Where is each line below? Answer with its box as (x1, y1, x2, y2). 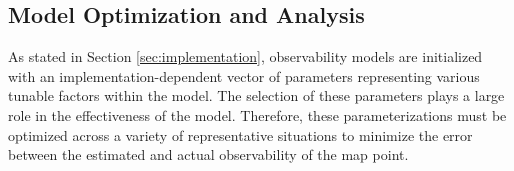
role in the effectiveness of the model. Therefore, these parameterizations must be (8, 104, 507, 125)
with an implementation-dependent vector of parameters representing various (8, 65, 480, 86)
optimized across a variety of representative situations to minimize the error (8, 124, 473, 145)
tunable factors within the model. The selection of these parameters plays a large (8, 85, 505, 106)
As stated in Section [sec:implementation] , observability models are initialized (8, 46, 483, 67)
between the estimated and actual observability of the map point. (8, 144, 409, 165)
